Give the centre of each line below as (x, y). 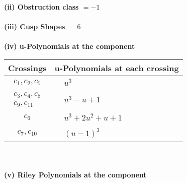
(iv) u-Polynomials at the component (70, 46)
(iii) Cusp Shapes (35, 26)
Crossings (27, 68)
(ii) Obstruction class (41, 7)
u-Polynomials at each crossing (117, 68)
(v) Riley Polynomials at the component (75, 175)
